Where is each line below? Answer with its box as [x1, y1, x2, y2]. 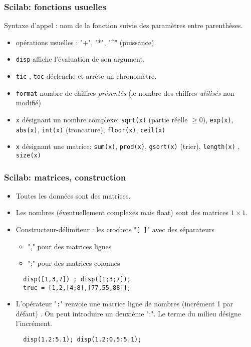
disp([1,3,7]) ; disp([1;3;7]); [23, 275, 131, 283]
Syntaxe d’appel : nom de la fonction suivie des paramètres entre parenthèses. [4, 20, 243, 31]
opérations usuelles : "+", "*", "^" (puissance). [16, 37, 156, 47]
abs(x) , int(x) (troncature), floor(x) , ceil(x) [16, 124, 166, 134]
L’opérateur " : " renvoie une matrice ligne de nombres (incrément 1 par [16, 298, 233, 309]
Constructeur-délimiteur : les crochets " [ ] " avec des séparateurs [16, 224, 215, 234]
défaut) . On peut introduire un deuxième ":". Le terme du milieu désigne [16, 308, 241, 318]
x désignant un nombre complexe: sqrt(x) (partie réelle [16, 114, 188, 124]
